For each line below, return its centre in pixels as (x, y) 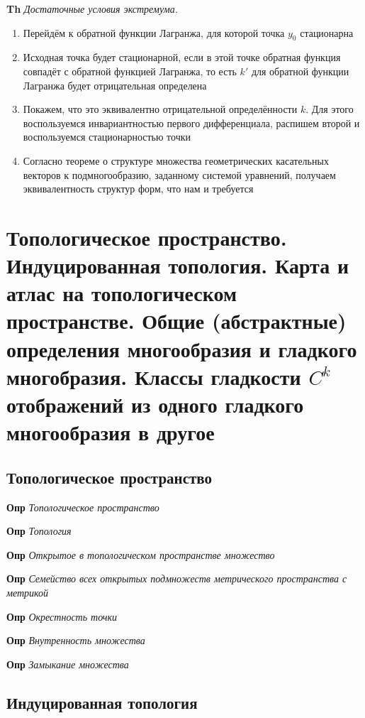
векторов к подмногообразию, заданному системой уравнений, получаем (179, 174)
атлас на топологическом (122, 293)
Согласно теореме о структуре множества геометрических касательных (176, 160)
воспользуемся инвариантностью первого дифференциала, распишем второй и (191, 123)
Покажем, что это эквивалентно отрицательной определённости (160, 109)
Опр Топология (39, 531)
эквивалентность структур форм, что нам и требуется (138, 189)
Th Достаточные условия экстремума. (92, 9)
